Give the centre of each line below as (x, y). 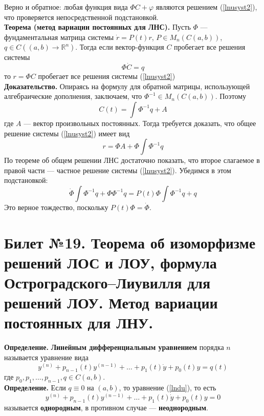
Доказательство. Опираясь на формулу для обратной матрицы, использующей (127, 86)
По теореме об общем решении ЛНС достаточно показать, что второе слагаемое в (132, 160)
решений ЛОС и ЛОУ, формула (111, 262)
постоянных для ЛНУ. (79, 323)
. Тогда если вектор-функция (120, 47)
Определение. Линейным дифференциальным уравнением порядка (114, 347)
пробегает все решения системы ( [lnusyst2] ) (107, 76)
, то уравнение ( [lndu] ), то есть (168, 388)
